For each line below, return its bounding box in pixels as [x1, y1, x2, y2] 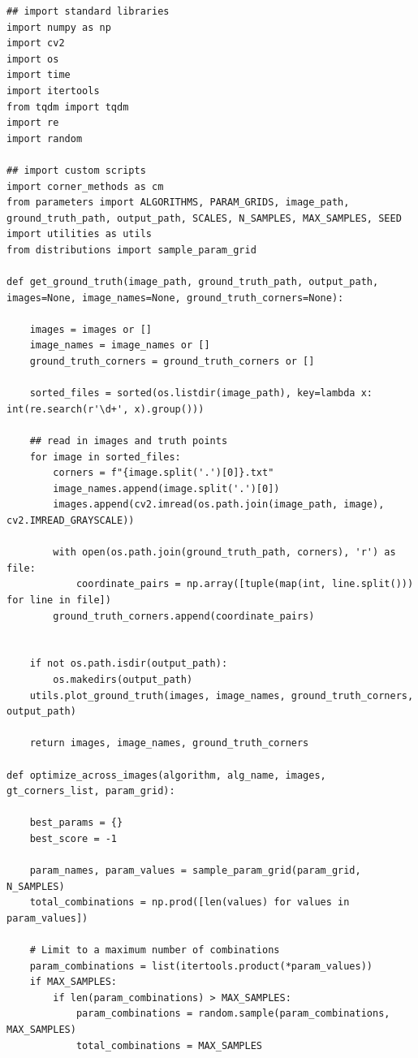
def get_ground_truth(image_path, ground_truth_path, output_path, [6, 276, 379, 288]
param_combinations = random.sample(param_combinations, [75, 1008, 390, 1020]
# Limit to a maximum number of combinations [29, 944, 280, 957]
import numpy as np [6, 21, 111, 33]
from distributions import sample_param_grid [6, 244, 256, 256]
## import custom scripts [6, 164, 146, 176]
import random [6, 132, 83, 145]
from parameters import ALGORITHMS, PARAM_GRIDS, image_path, [6, 196, 350, 209]
